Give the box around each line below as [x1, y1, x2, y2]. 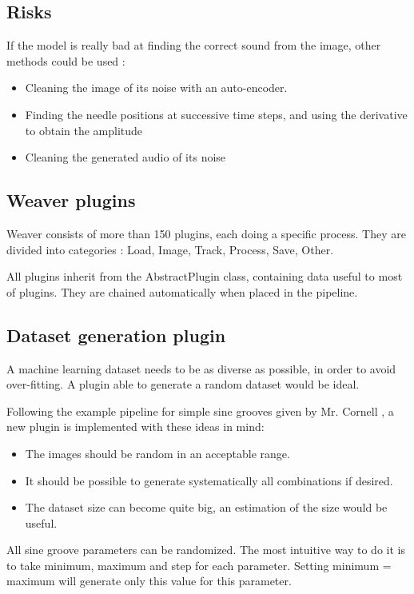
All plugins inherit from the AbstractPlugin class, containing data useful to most [6, 268, 403, 285]
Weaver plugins [6, 188, 136, 213]
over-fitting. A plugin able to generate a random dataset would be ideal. [6, 376, 360, 393]
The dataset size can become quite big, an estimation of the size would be [25, 499, 388, 516]
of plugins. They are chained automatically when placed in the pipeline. [6, 283, 358, 300]
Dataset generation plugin [6, 322, 226, 347]
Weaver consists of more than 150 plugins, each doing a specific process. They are [6, 225, 406, 241]
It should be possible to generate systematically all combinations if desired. [25, 472, 393, 488]
